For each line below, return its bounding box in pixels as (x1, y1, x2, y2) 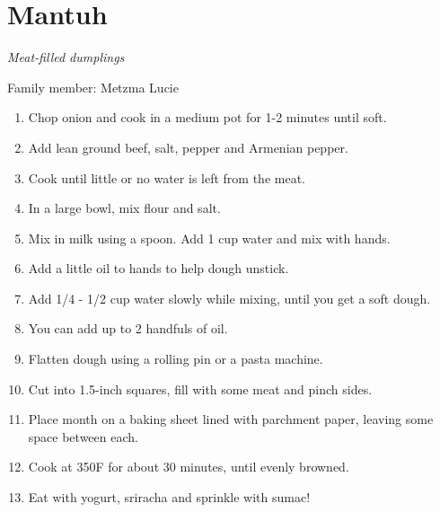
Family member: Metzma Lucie (7, 77, 179, 96)
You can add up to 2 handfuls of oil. (28, 319, 228, 338)
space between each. (28, 427, 138, 446)
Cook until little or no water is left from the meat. (28, 168, 305, 187)
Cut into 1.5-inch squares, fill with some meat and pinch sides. (28, 379, 373, 398)
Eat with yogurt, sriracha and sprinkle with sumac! (28, 488, 311, 507)
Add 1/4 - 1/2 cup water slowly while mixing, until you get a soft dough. (28, 288, 431, 307)
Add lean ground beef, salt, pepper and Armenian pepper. (28, 137, 348, 156)
